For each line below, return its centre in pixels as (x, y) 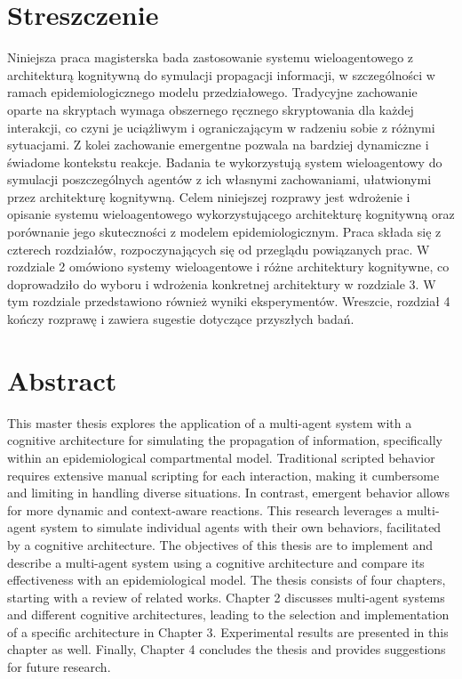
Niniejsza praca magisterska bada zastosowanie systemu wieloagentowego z (211, 57)
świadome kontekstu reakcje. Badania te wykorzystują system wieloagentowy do (225, 162)
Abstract (62, 380)
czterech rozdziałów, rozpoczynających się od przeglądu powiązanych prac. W (219, 249)
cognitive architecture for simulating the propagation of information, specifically (225, 440)
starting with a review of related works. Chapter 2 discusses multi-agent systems (226, 597)
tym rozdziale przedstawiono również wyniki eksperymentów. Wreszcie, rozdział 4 (229, 301)
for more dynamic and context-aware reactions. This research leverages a (205, 509)
